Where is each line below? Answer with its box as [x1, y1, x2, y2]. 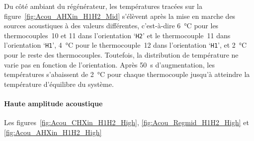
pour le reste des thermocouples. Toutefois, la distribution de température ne [4, 50, 239, 60]
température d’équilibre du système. [4, 78, 114, 89]
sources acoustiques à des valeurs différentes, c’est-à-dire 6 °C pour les [4, 20, 219, 31]
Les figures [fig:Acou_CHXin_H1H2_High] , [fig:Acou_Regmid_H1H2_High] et [4, 117, 249, 128]
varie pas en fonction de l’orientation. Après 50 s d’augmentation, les [4, 59, 215, 70]
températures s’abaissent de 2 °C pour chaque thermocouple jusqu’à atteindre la [4, 69, 250, 79]
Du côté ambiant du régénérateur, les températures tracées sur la [4, 1, 202, 11]
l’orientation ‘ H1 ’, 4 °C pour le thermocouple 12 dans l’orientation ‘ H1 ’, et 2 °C [4, 40, 247, 50]
